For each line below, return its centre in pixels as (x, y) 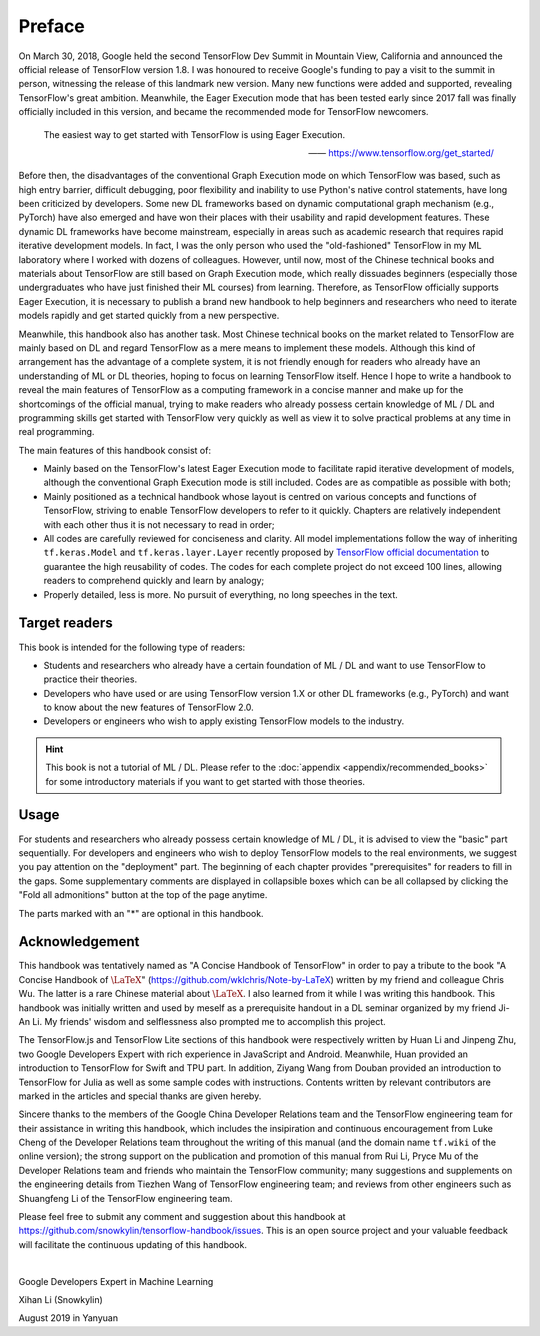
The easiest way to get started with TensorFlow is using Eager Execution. (194, 134)
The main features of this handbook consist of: (115, 450)
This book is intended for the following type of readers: (132, 647)
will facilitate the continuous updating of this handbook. (132, 1244)
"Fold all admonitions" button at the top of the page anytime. (143, 895)
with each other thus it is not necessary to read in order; (159, 524)
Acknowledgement (79, 941)
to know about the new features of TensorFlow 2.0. (148, 707)
